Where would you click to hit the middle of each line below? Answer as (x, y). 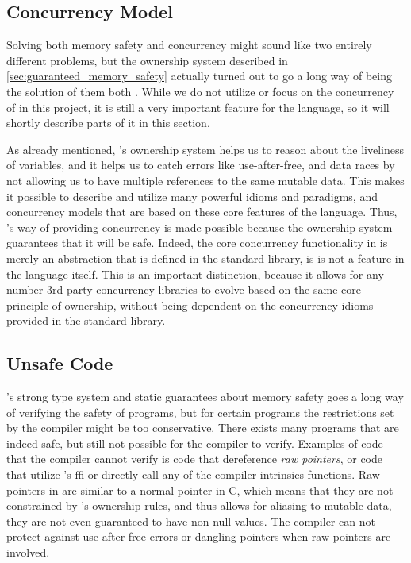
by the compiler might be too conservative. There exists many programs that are (203, 428)
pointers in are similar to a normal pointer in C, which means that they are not (200, 490)
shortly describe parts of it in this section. (108, 123)
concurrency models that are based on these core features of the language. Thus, (202, 212)
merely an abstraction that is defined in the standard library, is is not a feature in (205, 258)
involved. (28, 552)
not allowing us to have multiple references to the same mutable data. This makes (205, 180)
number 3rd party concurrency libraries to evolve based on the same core (184, 289)
